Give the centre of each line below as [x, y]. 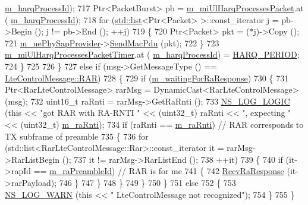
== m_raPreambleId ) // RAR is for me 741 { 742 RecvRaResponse [159, 171]
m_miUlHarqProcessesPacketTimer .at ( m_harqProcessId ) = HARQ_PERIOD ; [152, 54]
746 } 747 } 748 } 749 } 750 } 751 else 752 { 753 [147, 182]
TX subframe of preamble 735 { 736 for [77, 136]
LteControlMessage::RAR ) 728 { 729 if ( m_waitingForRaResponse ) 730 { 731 [147, 78]
